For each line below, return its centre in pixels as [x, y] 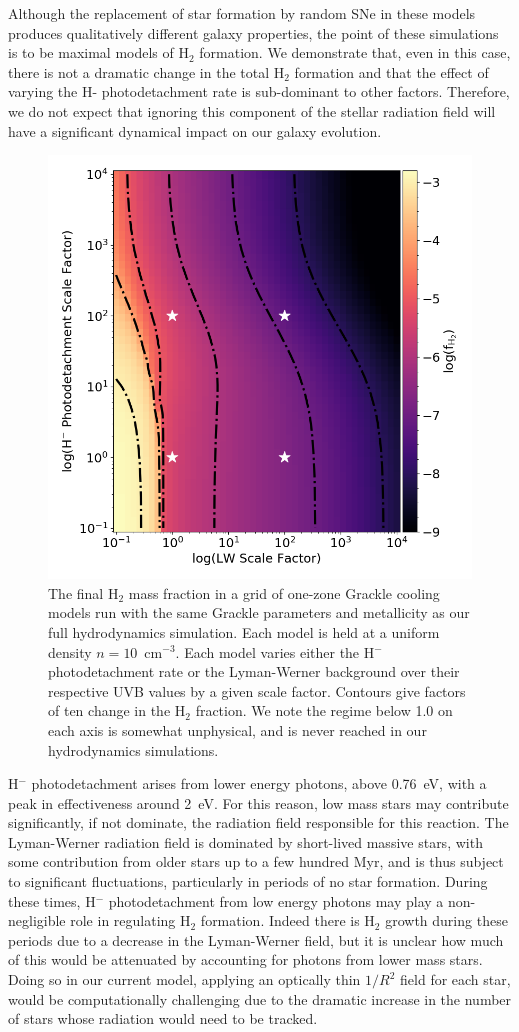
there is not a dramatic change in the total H [146, 71]
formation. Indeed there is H [287, 920]
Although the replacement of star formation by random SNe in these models [242, 13]
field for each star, [455, 979]
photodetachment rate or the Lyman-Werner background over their [254, 671]
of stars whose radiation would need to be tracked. [163, 1018]
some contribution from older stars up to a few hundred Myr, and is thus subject [256, 861]
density [70, 651]
